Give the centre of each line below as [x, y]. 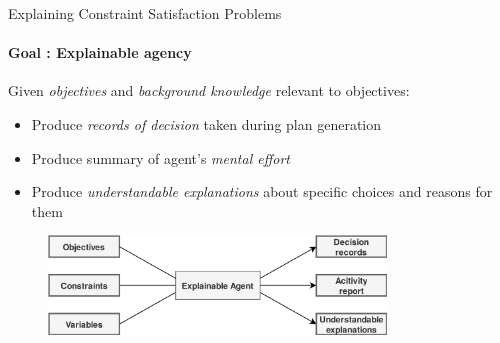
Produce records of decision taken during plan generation [206, 123]
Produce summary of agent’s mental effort [160, 157]
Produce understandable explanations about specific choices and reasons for [262, 191]
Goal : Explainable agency [100, 52]
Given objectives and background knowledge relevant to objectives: [209, 90]
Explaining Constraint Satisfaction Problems [145, 13]
